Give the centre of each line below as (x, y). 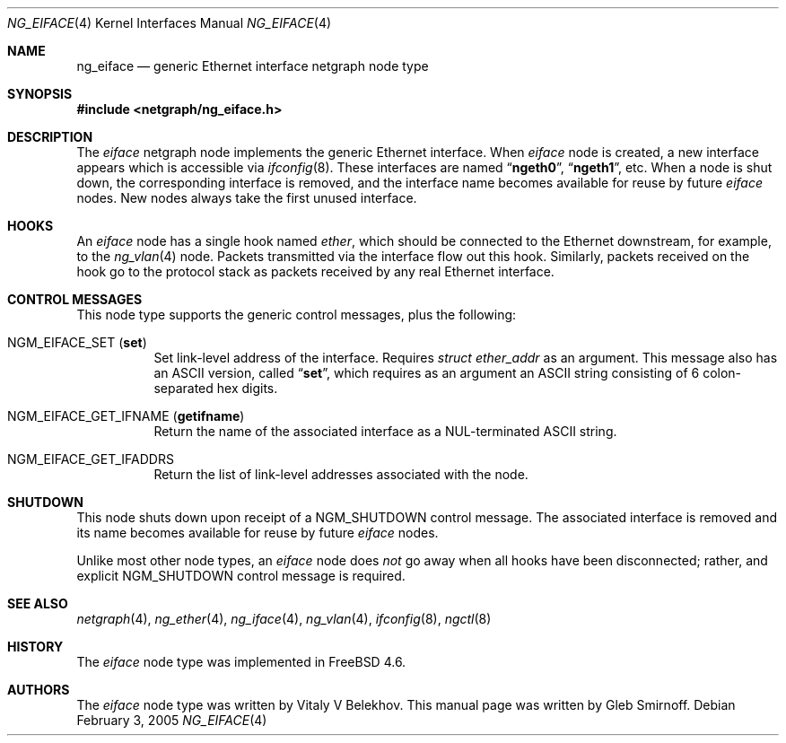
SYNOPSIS (40, 94)
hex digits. (247, 388)
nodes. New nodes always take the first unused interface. (247, 198)
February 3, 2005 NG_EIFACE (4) (172, 720)
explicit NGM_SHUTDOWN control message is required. (241, 576)
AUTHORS (39, 690)
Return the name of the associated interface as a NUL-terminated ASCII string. (385, 431)
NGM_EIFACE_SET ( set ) (77, 342)
